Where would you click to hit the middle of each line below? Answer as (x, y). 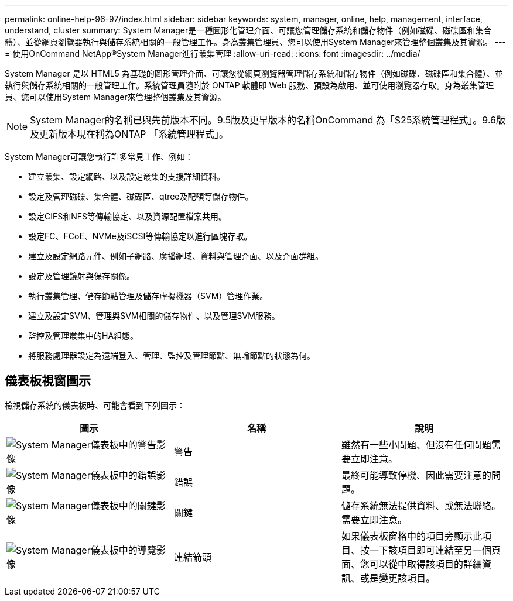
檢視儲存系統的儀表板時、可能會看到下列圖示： (95, 405)
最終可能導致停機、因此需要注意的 (416, 475)
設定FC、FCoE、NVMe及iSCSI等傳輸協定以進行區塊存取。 (140, 236)
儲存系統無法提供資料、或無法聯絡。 (421, 505)
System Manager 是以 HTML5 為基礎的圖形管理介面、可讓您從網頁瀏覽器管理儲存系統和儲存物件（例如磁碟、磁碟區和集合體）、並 (254, 73)
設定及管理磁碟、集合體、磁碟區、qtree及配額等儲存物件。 (141, 196)
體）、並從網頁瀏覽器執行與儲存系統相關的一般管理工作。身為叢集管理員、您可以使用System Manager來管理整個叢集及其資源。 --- (255, 42)
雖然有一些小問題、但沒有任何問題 (416, 444)
